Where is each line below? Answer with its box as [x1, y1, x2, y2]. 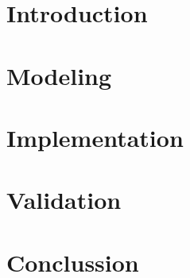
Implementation [6, 121, 184, 153]
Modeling [6, 59, 112, 91]
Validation [6, 183, 122, 216]
